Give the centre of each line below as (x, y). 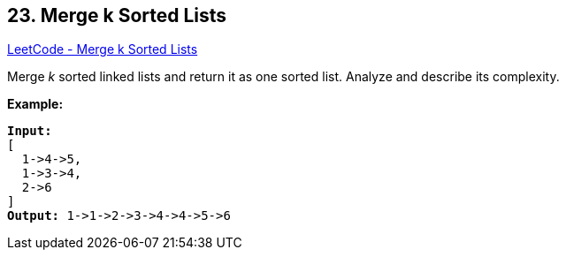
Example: (35, 104)
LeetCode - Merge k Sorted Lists (103, 49)
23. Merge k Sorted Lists (117, 15)
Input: (30, 131)
